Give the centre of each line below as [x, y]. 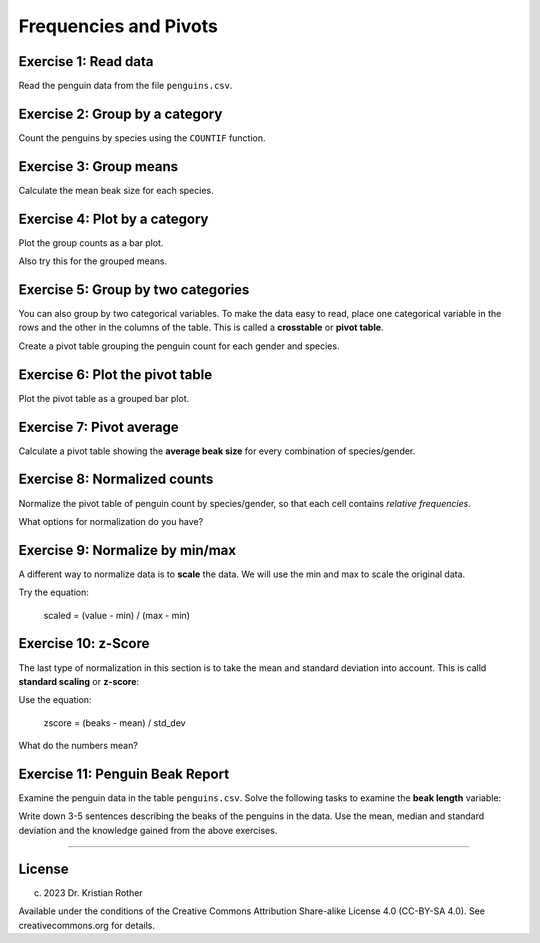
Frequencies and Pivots [118, 26]
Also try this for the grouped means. [93, 261]
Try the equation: [54, 592]
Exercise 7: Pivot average [98, 426]
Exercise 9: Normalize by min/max [127, 550]
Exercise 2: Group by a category [120, 113]
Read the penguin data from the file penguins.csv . [125, 86]
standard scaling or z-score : [79, 681]
